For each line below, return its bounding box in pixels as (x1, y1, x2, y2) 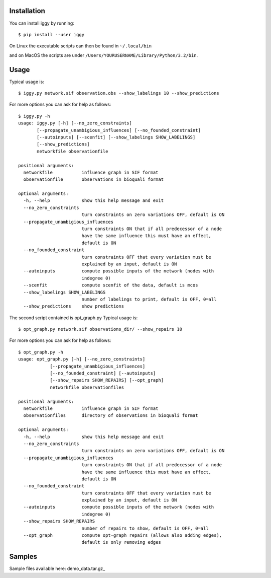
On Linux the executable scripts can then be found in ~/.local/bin (9, 43, 152, 49)
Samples (9, 552, 38, 561)
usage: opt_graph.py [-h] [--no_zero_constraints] (18, 356, 146, 362)
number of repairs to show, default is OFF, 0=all (81, 525, 209, 531)
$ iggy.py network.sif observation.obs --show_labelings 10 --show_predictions (18, 90, 219, 96)
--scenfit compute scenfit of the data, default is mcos (23, 282, 198, 288)
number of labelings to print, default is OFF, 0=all (81, 296, 217, 302)
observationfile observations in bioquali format (23, 177, 164, 182)
